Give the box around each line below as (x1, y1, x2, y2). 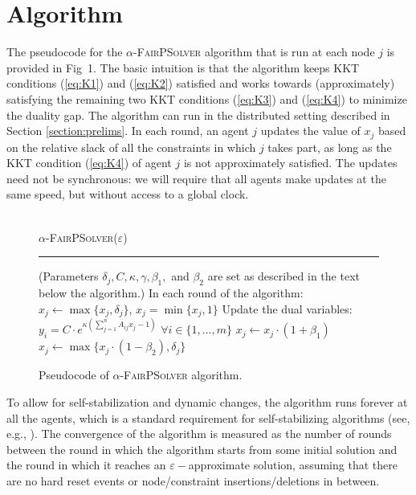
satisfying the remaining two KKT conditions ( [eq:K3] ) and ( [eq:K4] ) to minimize (6, 90, 407, 107)
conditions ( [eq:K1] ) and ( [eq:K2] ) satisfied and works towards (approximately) (6, 75, 395, 92)
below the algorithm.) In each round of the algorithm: (39, 284, 304, 301)
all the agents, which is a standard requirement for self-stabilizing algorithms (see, (6, 409, 410, 426)
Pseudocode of (39, 366, 109, 383)
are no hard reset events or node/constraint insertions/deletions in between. (6, 472, 380, 489)
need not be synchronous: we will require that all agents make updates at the (6, 170, 386, 186)
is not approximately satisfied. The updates (183, 154, 398, 171)
